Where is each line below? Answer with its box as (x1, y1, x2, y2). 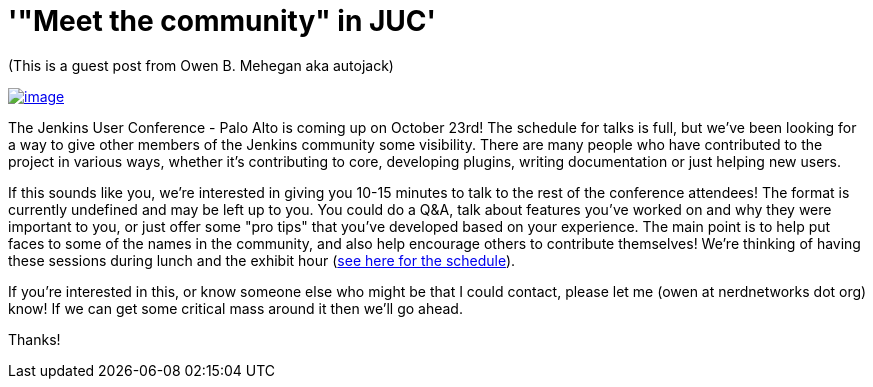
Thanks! (8, 330, 61, 348)
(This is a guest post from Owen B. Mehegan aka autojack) (8, 56, 394, 74)
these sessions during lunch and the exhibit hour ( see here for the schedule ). (8, 251, 516, 269)
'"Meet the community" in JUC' (8, 4, 437, 38)
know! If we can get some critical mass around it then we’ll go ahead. (8, 299, 463, 317)
